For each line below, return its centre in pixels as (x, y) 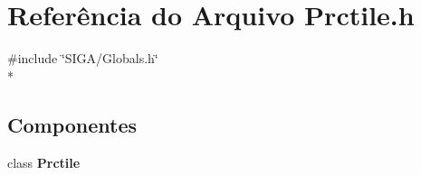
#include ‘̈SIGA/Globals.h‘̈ (83, 58)
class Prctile (44, 162)
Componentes (72, 124)
